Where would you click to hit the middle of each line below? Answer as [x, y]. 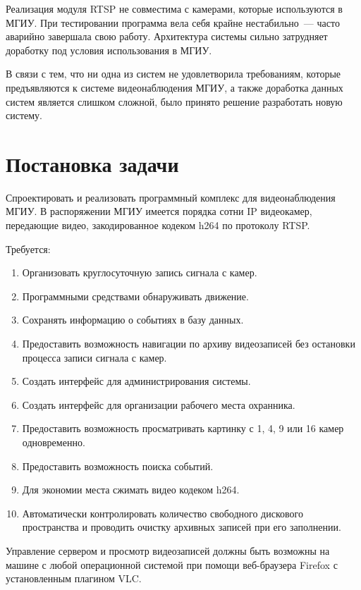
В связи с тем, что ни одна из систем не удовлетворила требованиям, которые [173, 74]
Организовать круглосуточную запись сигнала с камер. [140, 272]
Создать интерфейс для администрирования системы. [136, 381]
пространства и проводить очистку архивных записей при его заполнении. [182, 527]
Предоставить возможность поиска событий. [118, 466]
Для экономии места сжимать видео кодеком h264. [131, 490]
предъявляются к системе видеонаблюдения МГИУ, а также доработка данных [175, 87]
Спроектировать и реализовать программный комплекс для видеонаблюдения [171, 197]
